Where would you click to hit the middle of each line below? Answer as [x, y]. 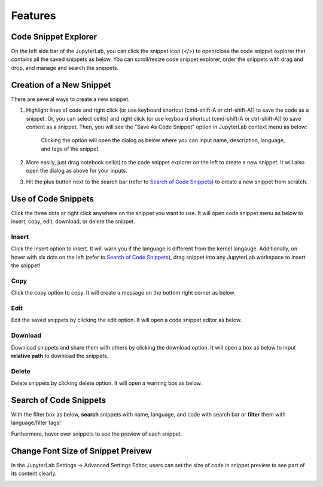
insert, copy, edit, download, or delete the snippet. [73, 222]
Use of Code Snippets [52, 199]
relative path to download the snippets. [60, 356]
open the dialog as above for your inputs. [77, 171]
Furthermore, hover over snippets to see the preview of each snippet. [97, 434]
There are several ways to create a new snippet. [70, 99]
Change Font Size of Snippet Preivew [82, 451]
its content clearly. [34, 474]
